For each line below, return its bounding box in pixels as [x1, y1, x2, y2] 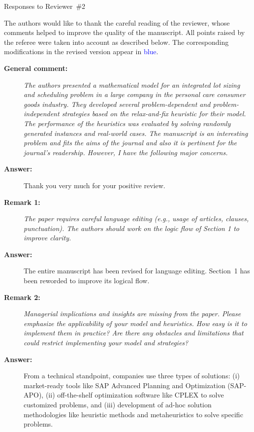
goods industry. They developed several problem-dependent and [24, 99, 211, 109]
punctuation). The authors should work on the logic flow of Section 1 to [24, 223, 239, 233]
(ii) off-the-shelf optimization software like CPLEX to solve [45, 390, 224, 400]
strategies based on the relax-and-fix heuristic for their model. [62, 108, 246, 119]
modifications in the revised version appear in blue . [4, 46, 159, 57]
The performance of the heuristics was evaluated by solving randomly [24, 118, 231, 128]
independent [24, 108, 60, 119]
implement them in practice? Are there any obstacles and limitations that [24, 328, 244, 338]
